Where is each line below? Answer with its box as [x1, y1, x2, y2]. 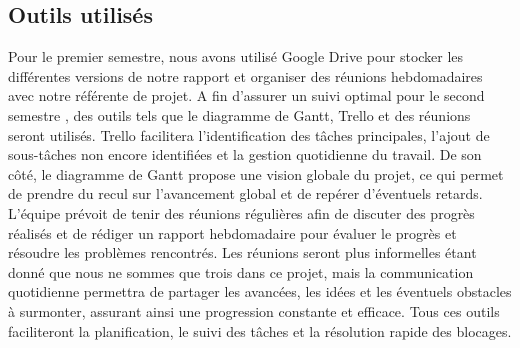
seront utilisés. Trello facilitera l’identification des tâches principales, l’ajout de [8, 124, 490, 145]
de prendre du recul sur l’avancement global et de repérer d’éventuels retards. [8, 183, 483, 204]
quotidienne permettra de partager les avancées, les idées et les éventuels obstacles [8, 281, 512, 302]
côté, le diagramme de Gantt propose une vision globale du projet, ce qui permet [8, 163, 504, 184]
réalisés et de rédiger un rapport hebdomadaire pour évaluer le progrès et [8, 222, 457, 243]
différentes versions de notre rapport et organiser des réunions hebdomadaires [8, 65, 483, 86]
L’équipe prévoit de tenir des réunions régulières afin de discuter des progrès [8, 202, 475, 223]
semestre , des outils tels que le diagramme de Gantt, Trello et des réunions [8, 104, 471, 125]
